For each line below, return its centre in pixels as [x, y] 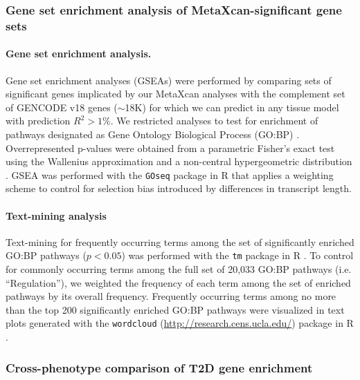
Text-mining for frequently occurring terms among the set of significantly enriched [180, 241]
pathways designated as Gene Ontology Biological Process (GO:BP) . [153, 134]
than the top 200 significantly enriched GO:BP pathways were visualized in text [175, 309]
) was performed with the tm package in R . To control [237, 255]
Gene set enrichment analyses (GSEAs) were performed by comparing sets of [169, 80]
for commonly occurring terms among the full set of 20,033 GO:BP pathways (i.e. [179, 269]
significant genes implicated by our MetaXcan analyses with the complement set [175, 94]
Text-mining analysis [56, 215]
